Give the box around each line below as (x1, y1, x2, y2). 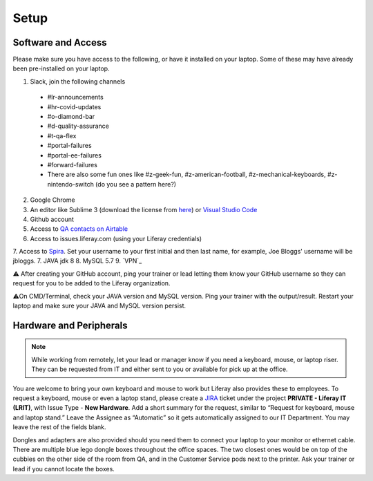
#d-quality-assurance (47, 122, 110, 131)
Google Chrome (30, 196, 75, 204)
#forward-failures (47, 160, 98, 169)
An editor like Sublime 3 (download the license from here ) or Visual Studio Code (30, 205, 258, 214)
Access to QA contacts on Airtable (30, 225, 128, 233)
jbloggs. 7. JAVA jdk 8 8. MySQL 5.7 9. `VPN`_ (12, 256, 142, 265)
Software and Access (12, 37, 107, 48)
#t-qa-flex (47, 131, 77, 140)
